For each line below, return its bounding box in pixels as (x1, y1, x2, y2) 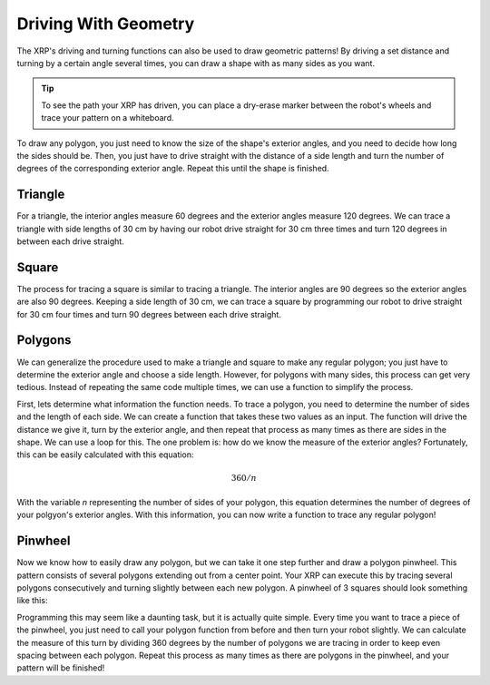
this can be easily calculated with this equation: (16, 449, 194, 460)
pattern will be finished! (16, 662, 105, 673)
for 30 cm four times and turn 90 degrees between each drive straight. (16, 308, 281, 319)
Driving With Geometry (16, 14, 195, 34)
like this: (16, 595, 48, 606)
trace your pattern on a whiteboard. (41, 113, 174, 123)
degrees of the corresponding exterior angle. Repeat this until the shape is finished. (16, 163, 330, 174)
